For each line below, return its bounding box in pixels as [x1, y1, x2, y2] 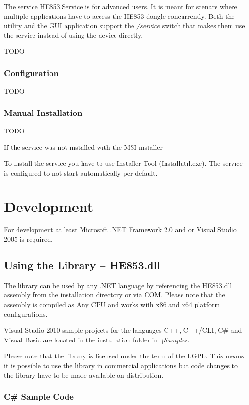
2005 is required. [4, 234, 53, 244]
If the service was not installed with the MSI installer [4, 142, 163, 152]
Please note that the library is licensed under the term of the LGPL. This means [4, 351, 244, 361]
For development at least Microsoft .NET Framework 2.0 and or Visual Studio [4, 224, 237, 234]
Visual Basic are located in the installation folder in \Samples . [4, 334, 190, 344]
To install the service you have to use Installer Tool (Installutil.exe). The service [4, 158, 243, 168]
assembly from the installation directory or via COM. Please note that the [4, 290, 225, 300]
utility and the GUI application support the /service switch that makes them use [4, 20, 245, 31]
